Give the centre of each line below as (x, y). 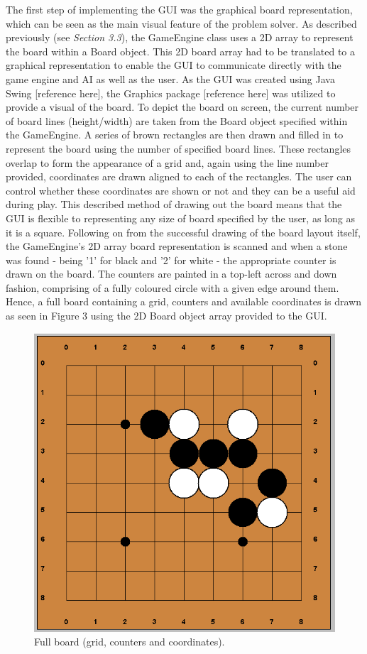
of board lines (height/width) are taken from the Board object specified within (177, 120)
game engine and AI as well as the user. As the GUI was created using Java (170, 78)
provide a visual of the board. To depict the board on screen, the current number (182, 107)
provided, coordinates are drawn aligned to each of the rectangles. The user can (179, 176)
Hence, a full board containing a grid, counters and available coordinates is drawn (183, 301)
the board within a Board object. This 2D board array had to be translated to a (180, 51)
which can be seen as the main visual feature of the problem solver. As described (181, 23)
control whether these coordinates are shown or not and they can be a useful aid (181, 190)
